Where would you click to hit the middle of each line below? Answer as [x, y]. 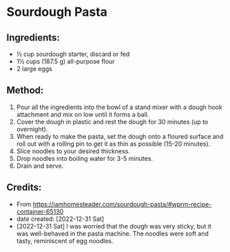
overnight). [32, 129]
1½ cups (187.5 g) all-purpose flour [65, 61]
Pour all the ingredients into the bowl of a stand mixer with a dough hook [119, 107]
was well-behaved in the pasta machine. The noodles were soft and [113, 233]
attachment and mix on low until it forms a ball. [83, 114]
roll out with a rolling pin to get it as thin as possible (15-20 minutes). [113, 144]
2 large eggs [34, 69]
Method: [25, 90]
